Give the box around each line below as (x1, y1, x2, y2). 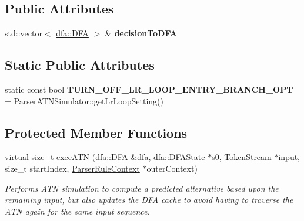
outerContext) (146, 162, 198, 174)
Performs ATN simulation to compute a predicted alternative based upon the (5, 182, 279, 194)
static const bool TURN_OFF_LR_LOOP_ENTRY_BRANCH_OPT (5, 83, 293, 95)
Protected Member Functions (5, 123, 188, 141)
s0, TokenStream (212, 151, 272, 163)
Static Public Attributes (5, 56, 155, 74)
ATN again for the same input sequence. (5, 205, 150, 217)
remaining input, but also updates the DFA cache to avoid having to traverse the (5, 193, 293, 206)
